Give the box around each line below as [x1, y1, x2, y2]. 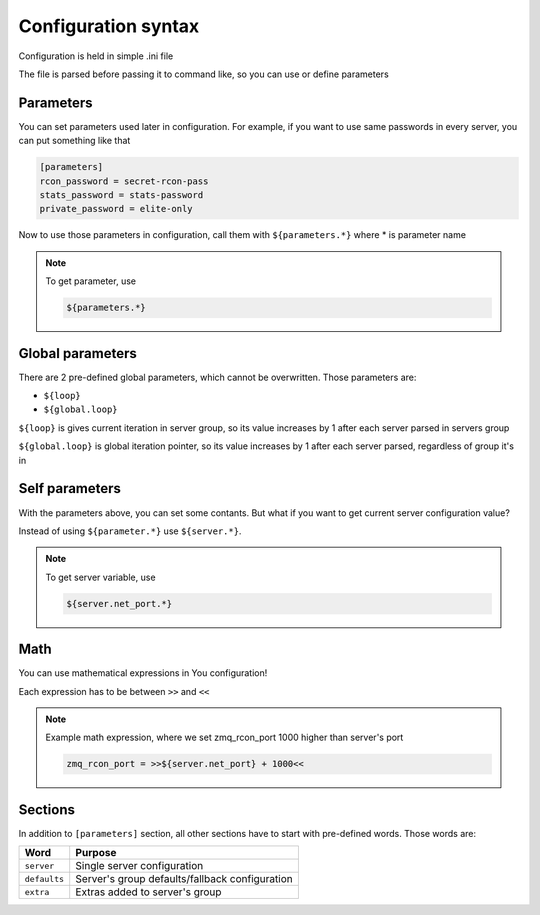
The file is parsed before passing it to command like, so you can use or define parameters [18, 68, 389, 80]
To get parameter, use [45, 275, 137, 287]
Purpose [75, 846, 117, 860]
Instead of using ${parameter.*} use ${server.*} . [18, 525, 242, 537]
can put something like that [18, 135, 131, 147]
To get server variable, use [45, 571, 156, 583]
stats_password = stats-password [39, 190, 204, 200]
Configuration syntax [18, 15, 200, 37]
